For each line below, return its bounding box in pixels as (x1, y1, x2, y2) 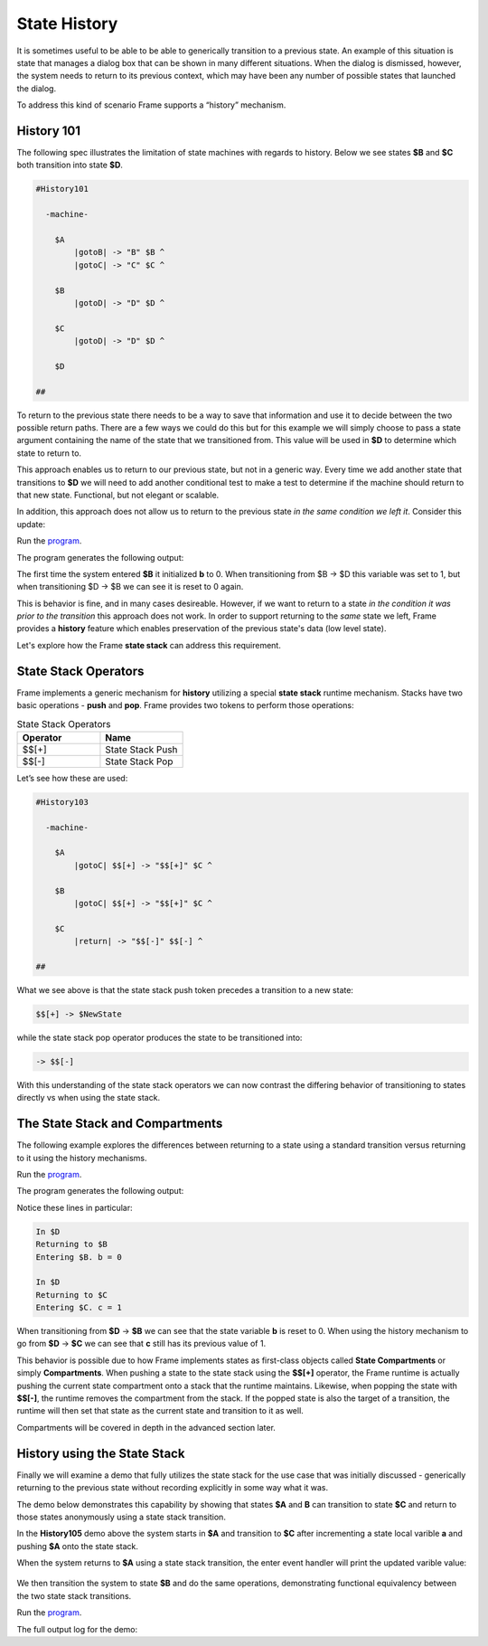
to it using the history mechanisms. (16, 1152, 147, 1163)
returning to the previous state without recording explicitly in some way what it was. (16, 1482, 329, 1493)
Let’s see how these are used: (16, 772, 128, 783)
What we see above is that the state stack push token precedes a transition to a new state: (16, 984, 354, 995)
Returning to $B (35, 1239, 108, 1250)
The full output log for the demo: (16, 1623, 138, 1634)
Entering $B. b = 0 (35, 1252, 122, 1262)
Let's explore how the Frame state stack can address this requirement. (16, 639, 282, 650)
